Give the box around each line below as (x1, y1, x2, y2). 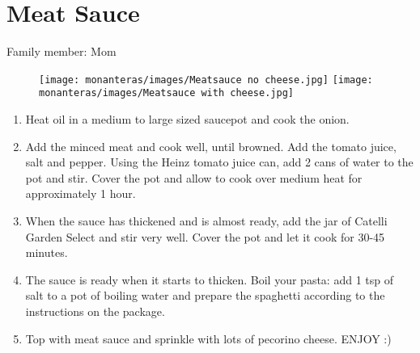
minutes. (25, 244, 68, 261)
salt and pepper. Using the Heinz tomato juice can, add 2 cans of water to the (25, 153, 414, 170)
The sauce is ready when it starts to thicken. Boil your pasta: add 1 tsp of (25, 271, 393, 288)
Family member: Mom (6, 43, 117, 60)
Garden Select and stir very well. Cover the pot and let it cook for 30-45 (25, 228, 385, 245)
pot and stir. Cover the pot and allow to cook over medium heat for (25, 169, 363, 186)
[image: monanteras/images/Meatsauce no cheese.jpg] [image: (39, 74, 373, 86)
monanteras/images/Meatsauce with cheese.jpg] (39, 87, 294, 99)
